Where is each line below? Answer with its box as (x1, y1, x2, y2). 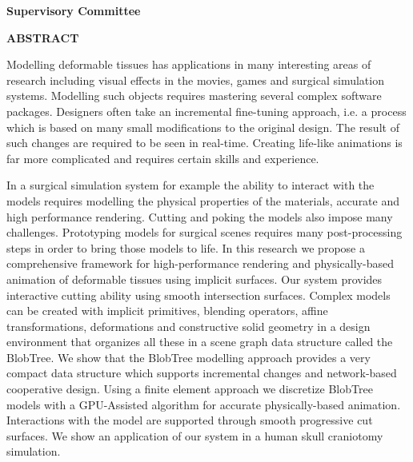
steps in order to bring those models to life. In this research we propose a (6, 239, 365, 256)
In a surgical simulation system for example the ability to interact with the (6, 177, 375, 193)
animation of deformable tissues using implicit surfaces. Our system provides (6, 270, 383, 287)
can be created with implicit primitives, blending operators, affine (6, 302, 328, 319)
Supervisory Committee (6, 2, 141, 18)
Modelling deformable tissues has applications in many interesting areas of (6, 56, 371, 73)
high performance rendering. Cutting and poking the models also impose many (6, 208, 393, 225)
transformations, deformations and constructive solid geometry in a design (6, 317, 371, 334)
